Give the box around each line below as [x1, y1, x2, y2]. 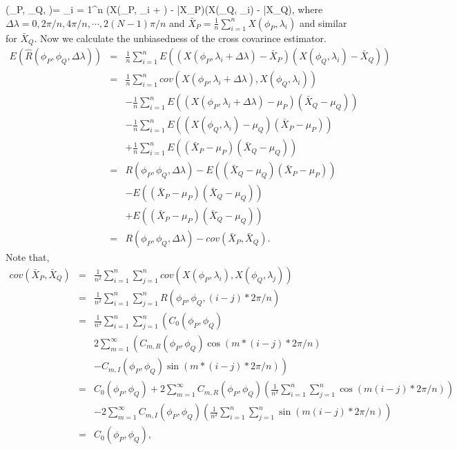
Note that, [6, 250, 50, 264]
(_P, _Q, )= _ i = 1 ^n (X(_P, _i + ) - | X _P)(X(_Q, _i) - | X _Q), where [6, 2, 323, 16]
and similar [299, 15, 347, 30]
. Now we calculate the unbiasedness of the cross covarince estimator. [34, 30, 327, 45]
